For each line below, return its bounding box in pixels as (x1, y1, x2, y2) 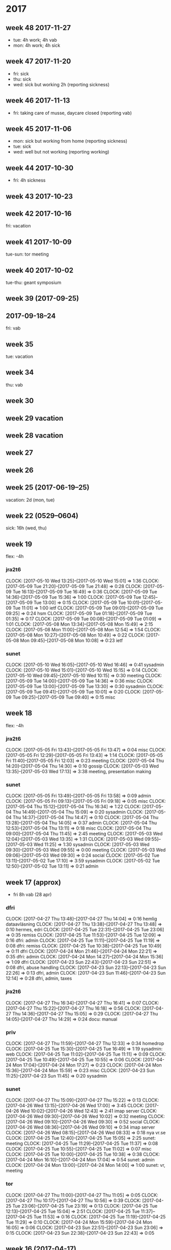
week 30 (6, 396, 34, 405)
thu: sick (13, 76, 32, 82)
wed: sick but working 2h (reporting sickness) (13, 81, 110, 87)
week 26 (6, 466, 34, 474)
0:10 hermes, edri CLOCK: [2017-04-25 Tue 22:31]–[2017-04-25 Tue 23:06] (6, 927, 164, 933)
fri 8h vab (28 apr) (13, 891, 52, 898)
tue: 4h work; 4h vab (13, 37, 58, 43)
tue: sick (13, 143, 32, 149)
